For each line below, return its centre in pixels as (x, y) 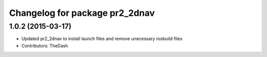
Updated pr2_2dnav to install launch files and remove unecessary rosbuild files (102, 39)
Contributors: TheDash (45, 46)
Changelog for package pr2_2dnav (82, 13)
